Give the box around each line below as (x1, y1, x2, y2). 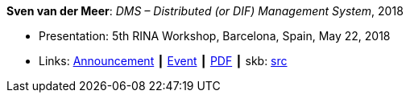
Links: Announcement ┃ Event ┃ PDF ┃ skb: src (39, 54, 288, 68)
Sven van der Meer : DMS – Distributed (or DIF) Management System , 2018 (6, 4, 404, 18)
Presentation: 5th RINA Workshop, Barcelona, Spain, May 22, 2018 (39, 29, 391, 43)
